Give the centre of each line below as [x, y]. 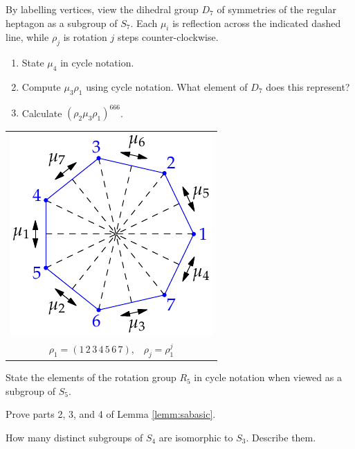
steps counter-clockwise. [168, 37]
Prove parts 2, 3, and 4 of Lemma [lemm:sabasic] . [111, 414]
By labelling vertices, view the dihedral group [102, 9]
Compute [41, 86]
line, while [27, 37]
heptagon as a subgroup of [62, 23]
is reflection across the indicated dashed [257, 23]
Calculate [42, 113]
